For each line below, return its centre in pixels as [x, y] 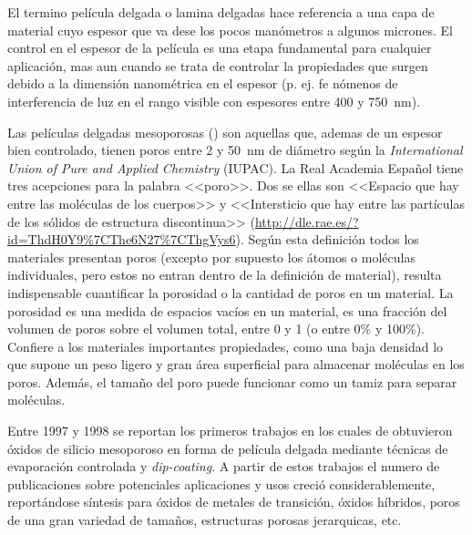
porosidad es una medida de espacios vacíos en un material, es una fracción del [227, 310]
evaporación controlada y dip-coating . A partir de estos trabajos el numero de [224, 466]
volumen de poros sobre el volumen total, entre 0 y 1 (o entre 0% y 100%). [216, 329]
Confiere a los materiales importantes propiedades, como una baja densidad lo [226, 346]
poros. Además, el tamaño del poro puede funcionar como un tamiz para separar [232, 381]
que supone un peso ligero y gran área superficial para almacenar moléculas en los [236, 364]
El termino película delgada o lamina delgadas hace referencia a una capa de [221, 12]
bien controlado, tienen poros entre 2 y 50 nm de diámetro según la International [235, 150]
